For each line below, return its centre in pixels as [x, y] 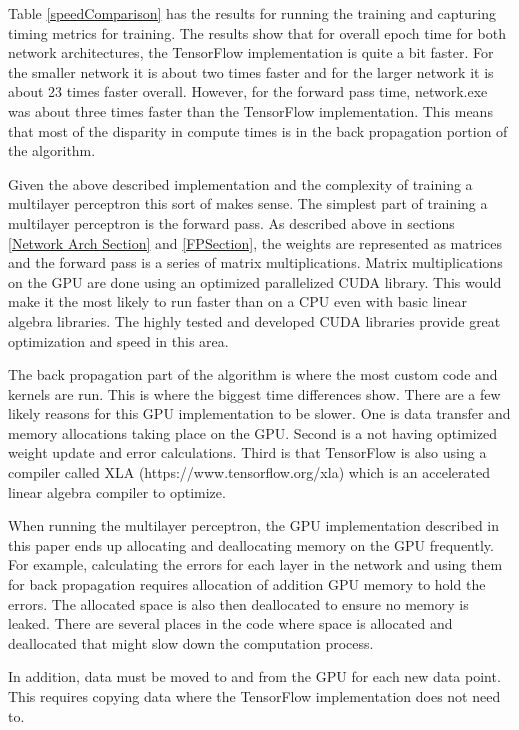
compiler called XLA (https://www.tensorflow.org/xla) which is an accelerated [249, 472]
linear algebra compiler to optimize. [117, 491]
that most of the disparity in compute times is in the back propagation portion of [258, 130]
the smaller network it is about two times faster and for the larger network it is [251, 71]
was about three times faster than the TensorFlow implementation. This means [250, 110]
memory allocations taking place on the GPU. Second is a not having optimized [252, 432]
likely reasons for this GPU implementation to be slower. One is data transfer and [259, 413]
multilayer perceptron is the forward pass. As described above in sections [231, 222]
